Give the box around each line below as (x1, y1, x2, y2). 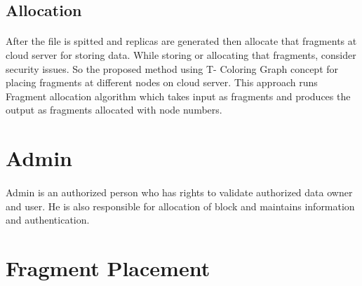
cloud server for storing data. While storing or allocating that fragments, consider (6, 47, 356, 62)
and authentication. (6, 212, 90, 227)
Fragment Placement (6, 253, 210, 282)
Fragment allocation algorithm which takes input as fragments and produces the (6, 88, 351, 103)
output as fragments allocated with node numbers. (6, 102, 222, 117)
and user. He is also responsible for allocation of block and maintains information (6, 198, 355, 213)
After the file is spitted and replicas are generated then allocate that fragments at (6, 34, 357, 48)
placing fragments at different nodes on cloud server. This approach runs (6, 75, 318, 90)
